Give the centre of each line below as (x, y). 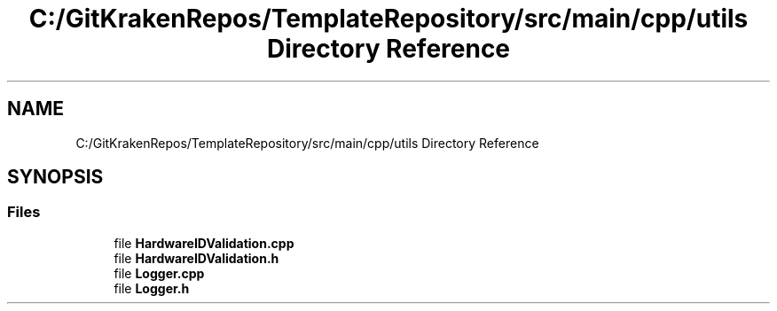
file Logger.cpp (159, 273)
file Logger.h (152, 288)
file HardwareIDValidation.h (196, 258)
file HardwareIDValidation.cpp (204, 243)
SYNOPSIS (55, 177)
